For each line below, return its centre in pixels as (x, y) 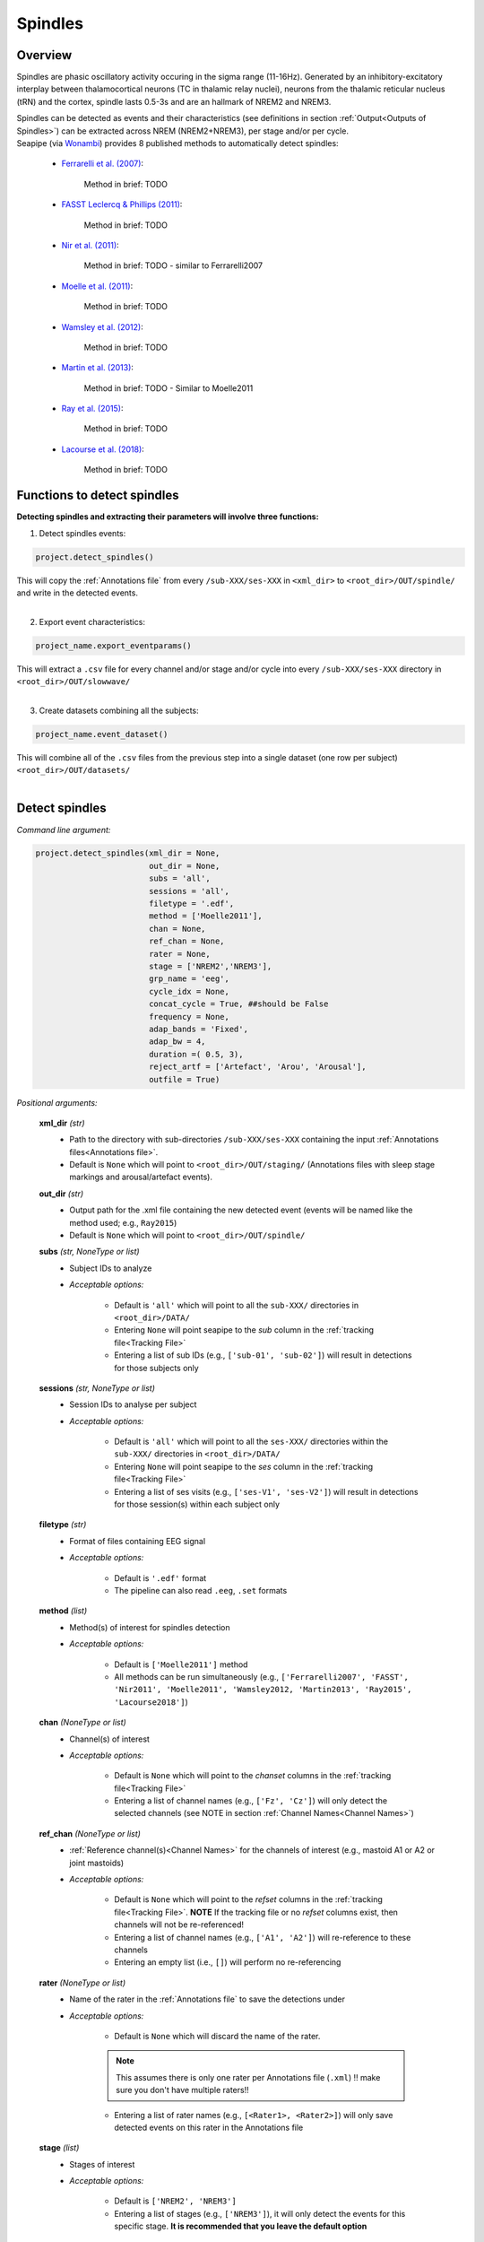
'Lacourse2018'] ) (151, 1702)
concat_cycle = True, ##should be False (238, 1004)
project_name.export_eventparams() (113, 645)
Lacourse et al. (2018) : (103, 449)
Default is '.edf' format (160, 1577)
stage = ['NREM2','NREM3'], (210, 966)
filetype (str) (63, 1525)
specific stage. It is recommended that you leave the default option (241, 2226)
